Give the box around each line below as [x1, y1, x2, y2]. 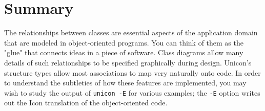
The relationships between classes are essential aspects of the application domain [4, 27, 258, 38]
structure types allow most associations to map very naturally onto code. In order [4, 67, 261, 78]
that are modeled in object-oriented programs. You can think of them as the [4, 37, 243, 48]
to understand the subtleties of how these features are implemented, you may [4, 77, 247, 88]
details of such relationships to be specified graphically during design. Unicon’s [4, 57, 252, 68]
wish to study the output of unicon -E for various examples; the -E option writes [4, 87, 260, 98]
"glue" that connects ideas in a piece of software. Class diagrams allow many [4, 47, 243, 58]
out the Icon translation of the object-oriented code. [4, 97, 168, 108]
